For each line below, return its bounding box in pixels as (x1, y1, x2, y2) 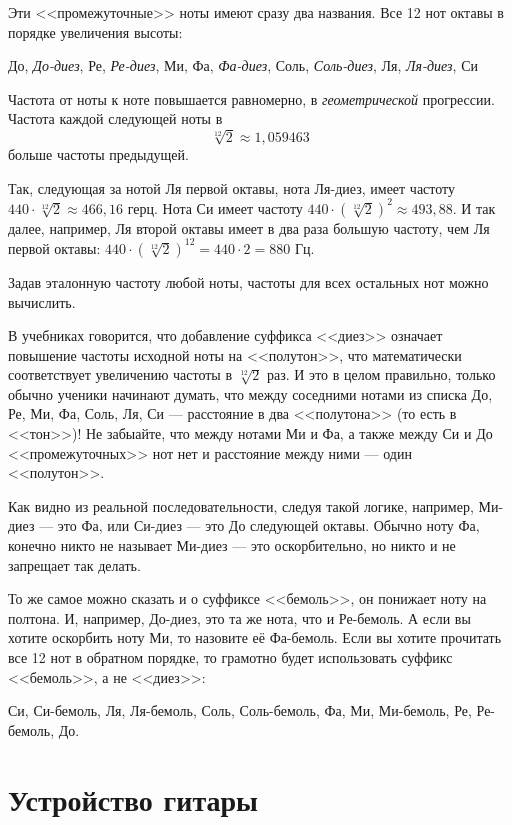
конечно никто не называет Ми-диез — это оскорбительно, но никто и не (8, 535, 456, 556)
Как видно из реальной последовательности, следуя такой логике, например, (8, 495, 474, 516)
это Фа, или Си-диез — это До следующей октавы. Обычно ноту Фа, (57, 515, 480, 536)
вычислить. (8, 291, 76, 312)
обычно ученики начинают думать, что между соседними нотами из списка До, (8, 383, 493, 404)
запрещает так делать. (8, 554, 141, 575)
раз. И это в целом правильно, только (267, 364, 496, 385)
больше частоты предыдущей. (8, 144, 189, 165)
